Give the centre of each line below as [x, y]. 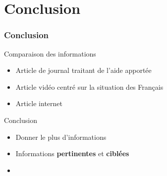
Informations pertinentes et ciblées [72, 153]
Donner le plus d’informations [61, 137]
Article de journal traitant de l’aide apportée [83, 70]
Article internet [39, 103]
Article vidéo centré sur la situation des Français [89, 87]
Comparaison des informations [50, 53]
